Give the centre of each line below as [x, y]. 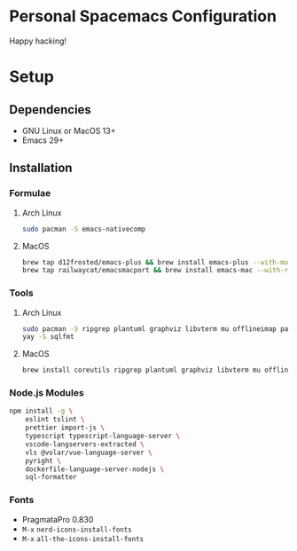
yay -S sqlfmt [48, 337]
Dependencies [50, 110]
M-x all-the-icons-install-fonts [83, 539]
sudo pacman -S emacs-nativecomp [84, 229]
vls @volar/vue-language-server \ [89, 453]
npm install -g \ [41, 411]
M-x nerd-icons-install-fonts [77, 530]
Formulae [30, 193]
